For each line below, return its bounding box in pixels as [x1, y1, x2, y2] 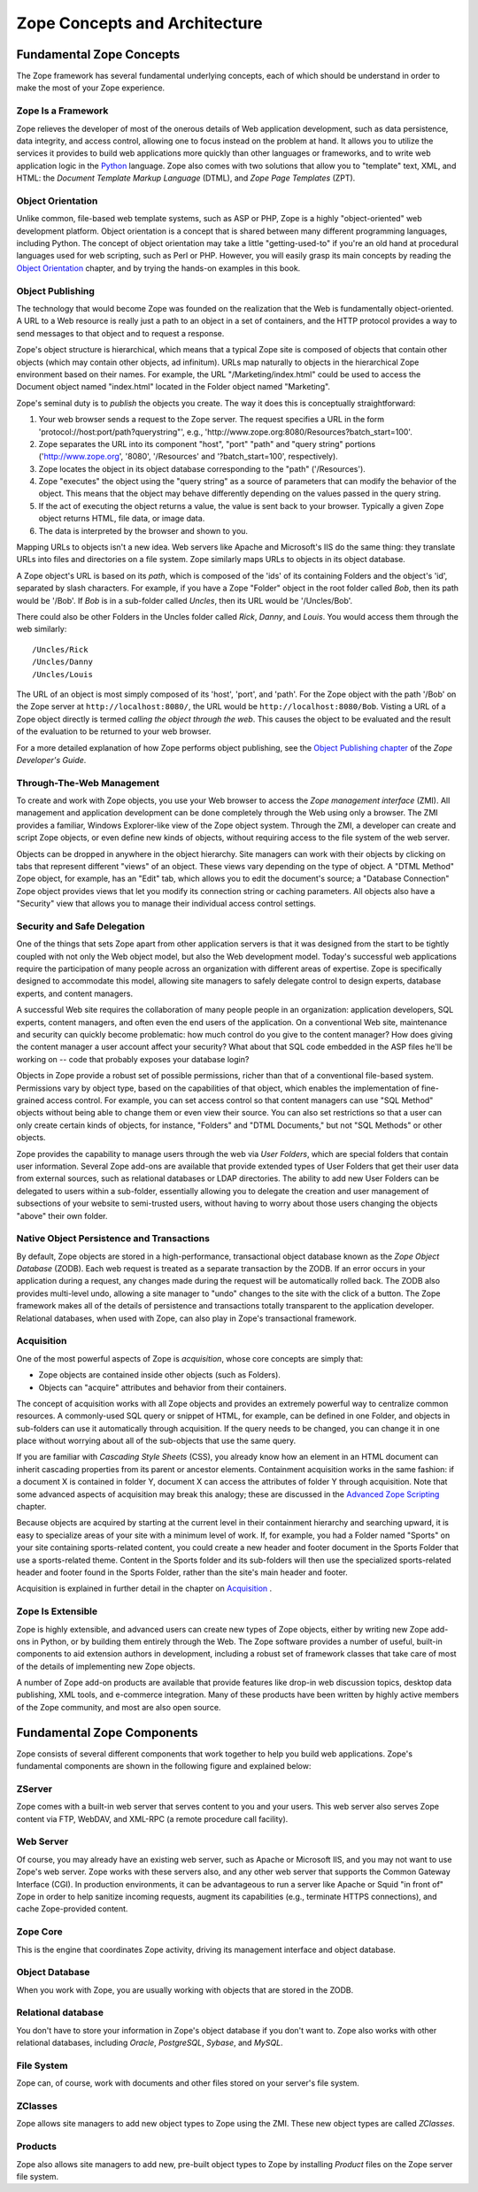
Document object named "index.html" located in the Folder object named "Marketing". [16, 382, 331, 392]
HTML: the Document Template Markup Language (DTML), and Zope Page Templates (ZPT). [16, 173, 356, 183]
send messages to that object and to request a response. [16, 328, 225, 338]
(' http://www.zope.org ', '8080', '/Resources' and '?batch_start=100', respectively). [38, 452, 338, 462]
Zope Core [16, 1926, 63, 1938]
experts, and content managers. [16, 988, 133, 999]
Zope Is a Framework [16, 104, 109, 117]
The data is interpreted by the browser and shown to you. [38, 525, 248, 536]
